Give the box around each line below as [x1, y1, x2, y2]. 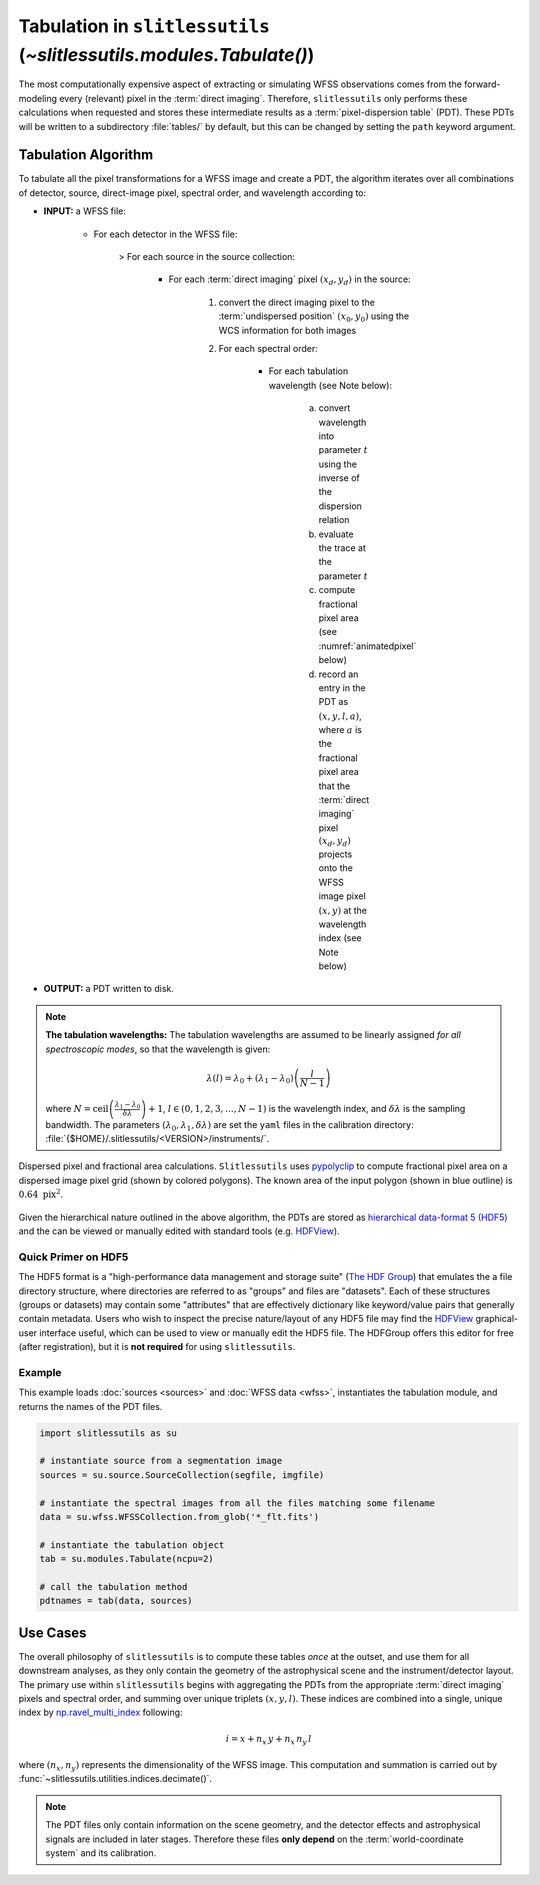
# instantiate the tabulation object [39, 1539, 225, 1550]
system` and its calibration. [45, 1847, 157, 1859]
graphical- [475, 1313, 519, 1325]
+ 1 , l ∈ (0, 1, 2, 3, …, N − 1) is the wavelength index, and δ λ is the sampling [148, 1102, 466, 1114]
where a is [318, 724, 362, 736]
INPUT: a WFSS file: [43, 205, 127, 217]
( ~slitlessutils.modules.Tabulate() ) [18, 43, 315, 66]
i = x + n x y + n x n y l [225, 1733, 312, 1747]
